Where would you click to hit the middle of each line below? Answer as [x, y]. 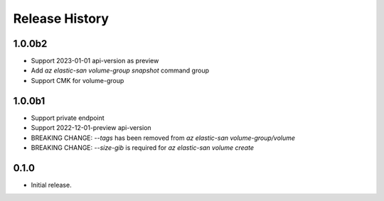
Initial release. [51, 185]
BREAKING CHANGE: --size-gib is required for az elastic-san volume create [142, 147]
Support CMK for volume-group [78, 80]
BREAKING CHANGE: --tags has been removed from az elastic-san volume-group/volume [163, 138]
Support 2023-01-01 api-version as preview [95, 61]
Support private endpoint [68, 118]
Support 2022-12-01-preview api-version [91, 128]
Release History [61, 18]
